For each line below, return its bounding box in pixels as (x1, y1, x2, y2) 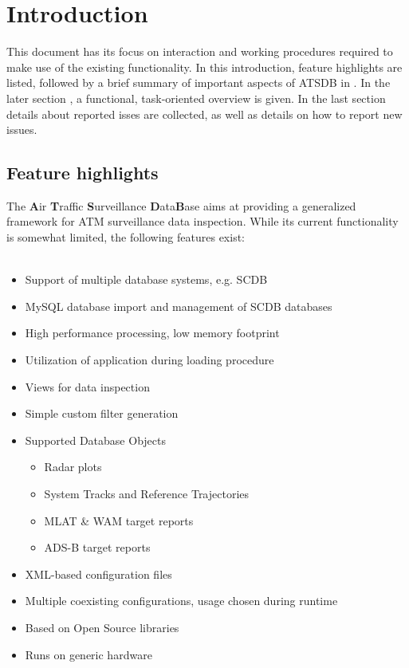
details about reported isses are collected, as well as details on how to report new (6, 105, 403, 122)
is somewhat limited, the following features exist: (6, 229, 245, 246)
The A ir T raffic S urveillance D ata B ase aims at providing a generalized (6, 197, 356, 214)
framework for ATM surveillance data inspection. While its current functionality (6, 213, 399, 230)
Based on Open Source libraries (25, 619, 179, 635)
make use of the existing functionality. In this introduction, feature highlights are (6, 58, 403, 75)
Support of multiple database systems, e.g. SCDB (25, 271, 268, 288)
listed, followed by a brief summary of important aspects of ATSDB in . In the (6, 74, 391, 91)
